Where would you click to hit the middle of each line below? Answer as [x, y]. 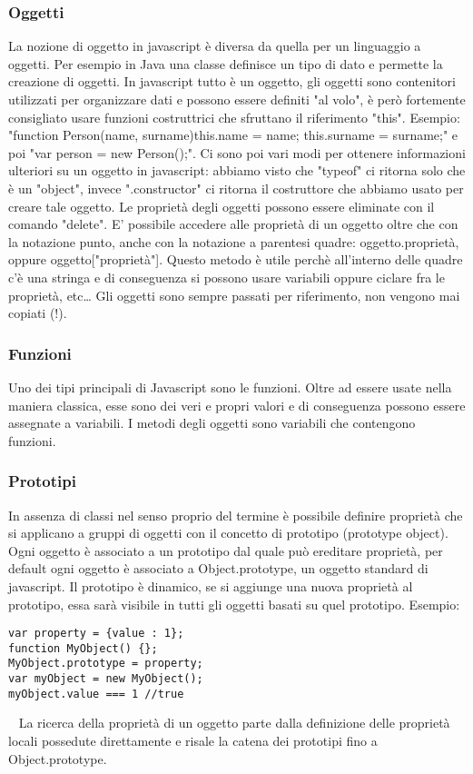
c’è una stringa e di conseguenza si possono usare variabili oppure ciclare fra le [227, 277]
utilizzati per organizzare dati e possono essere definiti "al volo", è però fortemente [237, 99]
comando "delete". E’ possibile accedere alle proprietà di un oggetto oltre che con [233, 224]
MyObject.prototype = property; [106, 664]
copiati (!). [38, 313]
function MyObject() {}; [83, 648]
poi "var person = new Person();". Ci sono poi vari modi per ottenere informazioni [237, 152]
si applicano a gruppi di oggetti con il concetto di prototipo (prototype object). [228, 533]
